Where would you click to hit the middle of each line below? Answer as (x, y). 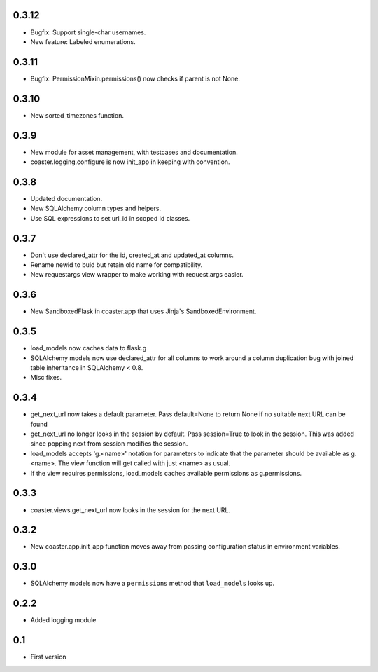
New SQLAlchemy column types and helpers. (96, 208)
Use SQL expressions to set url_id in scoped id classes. (110, 218)
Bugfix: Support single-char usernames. (88, 32)
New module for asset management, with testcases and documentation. (134, 152)
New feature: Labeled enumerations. (83, 41)
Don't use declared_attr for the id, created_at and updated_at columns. (132, 255)
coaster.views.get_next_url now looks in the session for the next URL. (131, 510)
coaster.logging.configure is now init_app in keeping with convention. (130, 162)
